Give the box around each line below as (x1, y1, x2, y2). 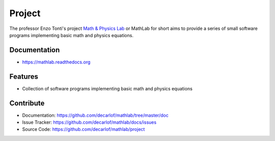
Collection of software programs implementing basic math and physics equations (22, 85, 193, 91)
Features (9, 72, 38, 81)
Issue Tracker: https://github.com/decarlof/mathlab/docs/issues (22, 119, 157, 125)
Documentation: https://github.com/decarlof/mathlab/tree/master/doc (22, 112, 169, 118)
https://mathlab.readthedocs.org (22, 59, 91, 65)
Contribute (9, 99, 45, 108)
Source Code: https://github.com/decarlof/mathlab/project (22, 126, 145, 132)
